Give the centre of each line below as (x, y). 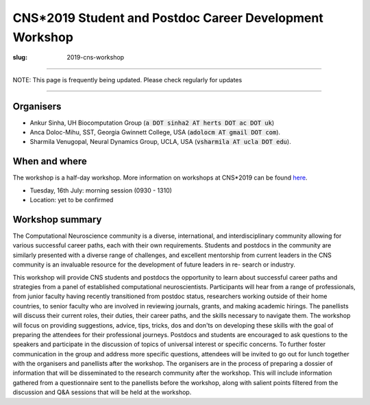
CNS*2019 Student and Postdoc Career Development (168, 18)
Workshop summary (57, 219)
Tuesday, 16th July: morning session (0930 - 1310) (101, 190)
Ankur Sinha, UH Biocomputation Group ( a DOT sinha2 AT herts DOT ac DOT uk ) (152, 123)
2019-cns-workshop (96, 58)
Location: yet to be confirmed (72, 200)
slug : (20, 58)
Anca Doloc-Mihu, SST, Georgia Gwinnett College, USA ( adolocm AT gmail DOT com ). (155, 132)
